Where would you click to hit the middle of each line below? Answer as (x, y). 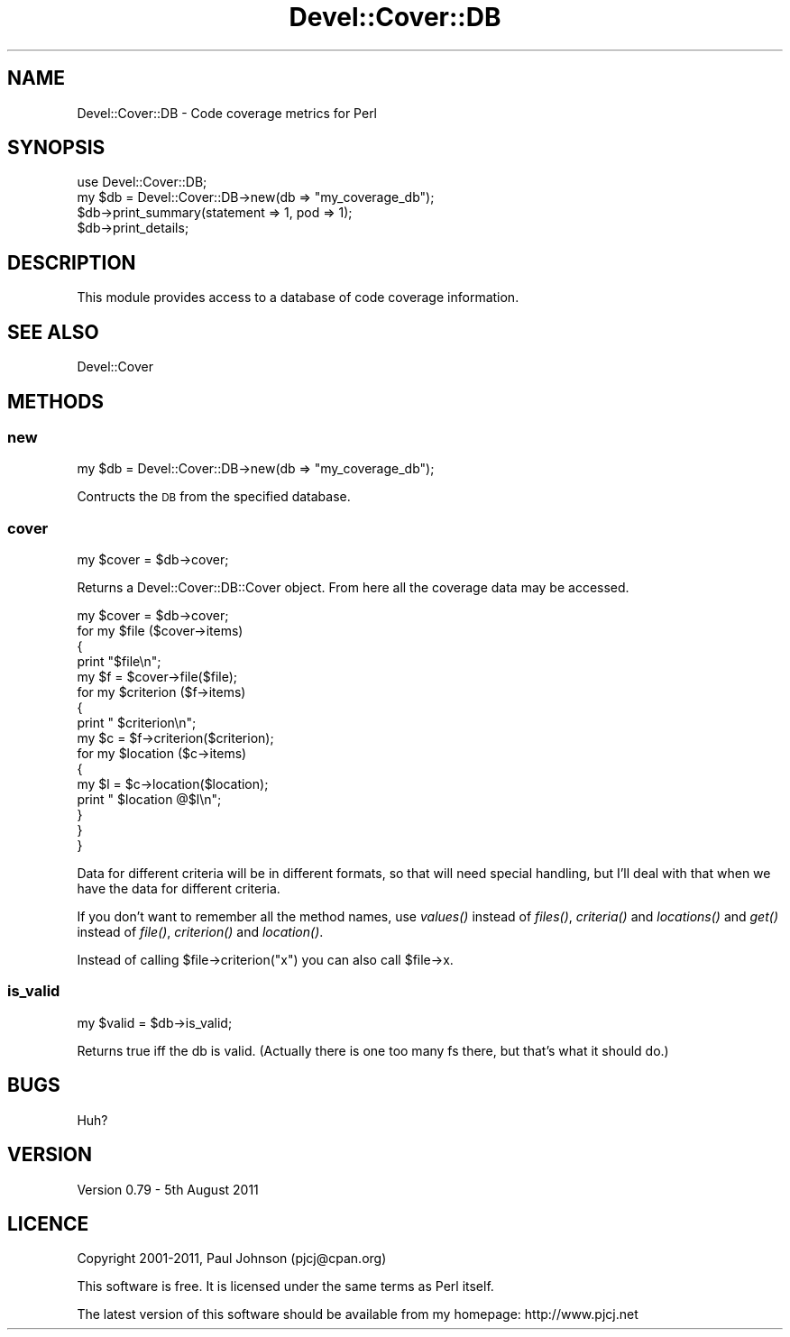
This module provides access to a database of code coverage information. (298, 298)
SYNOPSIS (56, 148)
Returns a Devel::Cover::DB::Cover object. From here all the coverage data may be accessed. (353, 588)
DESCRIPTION (72, 262)
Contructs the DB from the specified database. (214, 497)
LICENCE (48, 1223)
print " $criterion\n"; (137, 723)
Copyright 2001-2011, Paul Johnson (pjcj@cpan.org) (232, 1259)
